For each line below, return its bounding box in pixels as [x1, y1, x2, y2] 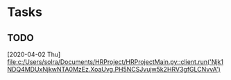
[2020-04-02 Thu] [7, 50, 61, 58]
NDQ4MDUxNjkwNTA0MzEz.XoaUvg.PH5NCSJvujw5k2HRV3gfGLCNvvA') [7, 65, 221, 73]
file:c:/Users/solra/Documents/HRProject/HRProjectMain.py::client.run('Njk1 [7, 58, 224, 66]
